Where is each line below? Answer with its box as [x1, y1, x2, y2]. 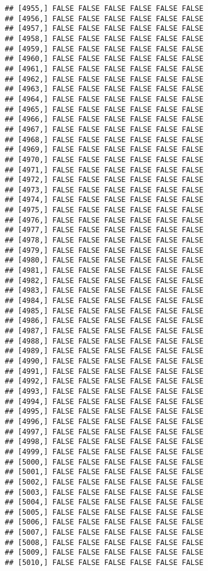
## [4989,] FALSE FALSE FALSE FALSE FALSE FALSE [5, 347, 204, 356]
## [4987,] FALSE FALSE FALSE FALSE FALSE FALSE [5, 327, 204, 335]
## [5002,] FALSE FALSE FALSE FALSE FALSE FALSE [5, 477, 204, 486]
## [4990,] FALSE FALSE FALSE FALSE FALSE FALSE [5, 356, 204, 365]
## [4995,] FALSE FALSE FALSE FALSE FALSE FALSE [5, 407, 204, 416]
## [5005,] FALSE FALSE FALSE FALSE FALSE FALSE [5, 507, 204, 517]
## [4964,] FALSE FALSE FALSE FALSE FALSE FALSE [5, 94, 204, 103]
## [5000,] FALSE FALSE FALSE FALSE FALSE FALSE [5, 457, 204, 466]
